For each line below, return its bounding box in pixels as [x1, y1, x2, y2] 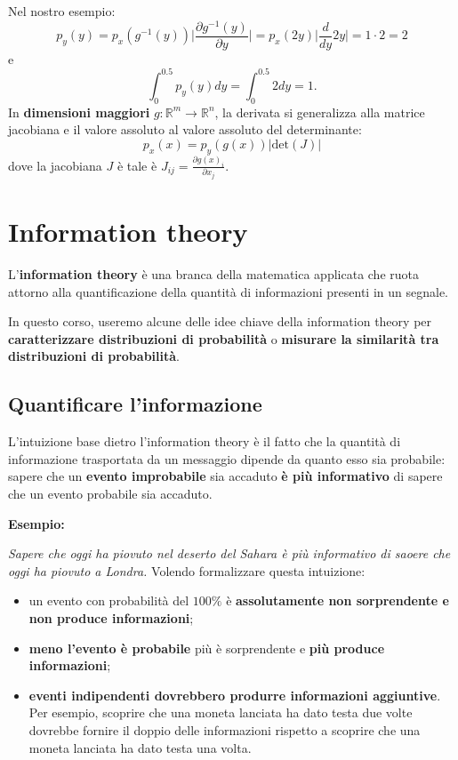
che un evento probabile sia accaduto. [8, 484, 213, 502]
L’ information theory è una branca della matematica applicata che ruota [8, 265, 419, 284]
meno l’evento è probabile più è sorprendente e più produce [28, 638, 385, 657]
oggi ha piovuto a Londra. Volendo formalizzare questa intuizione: [8, 561, 366, 580]
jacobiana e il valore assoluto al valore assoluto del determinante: [8, 120, 362, 139]
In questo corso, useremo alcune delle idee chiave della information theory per [8, 312, 432, 331]
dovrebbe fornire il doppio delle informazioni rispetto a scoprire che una [28, 720, 421, 739]
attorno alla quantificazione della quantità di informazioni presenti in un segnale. [8, 282, 448, 300]
